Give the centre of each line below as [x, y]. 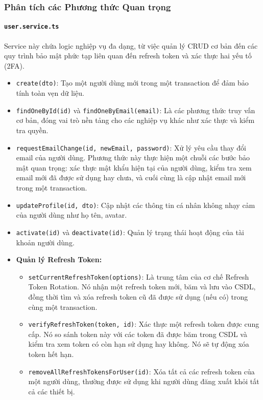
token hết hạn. [51, 354]
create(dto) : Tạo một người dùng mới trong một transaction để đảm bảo [132, 83]
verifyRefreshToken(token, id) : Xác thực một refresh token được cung [144, 324]
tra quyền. [32, 130]
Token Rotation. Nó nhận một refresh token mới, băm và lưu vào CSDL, [142, 287]
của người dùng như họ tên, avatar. [71, 215]
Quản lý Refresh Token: [59, 259]
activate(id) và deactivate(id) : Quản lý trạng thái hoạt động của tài [130, 232]
